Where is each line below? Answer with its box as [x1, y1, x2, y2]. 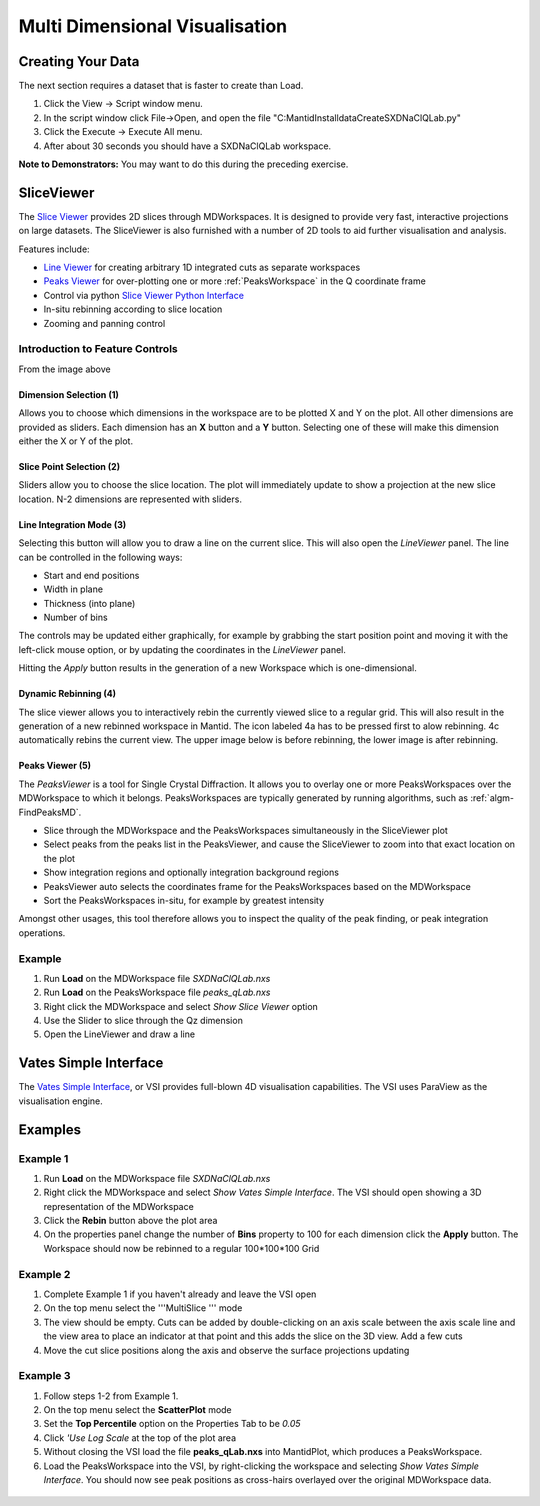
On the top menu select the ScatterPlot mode [43, 1404, 232, 1416]
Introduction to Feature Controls [18, 342, 179, 356]
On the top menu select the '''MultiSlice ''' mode [43, 1302, 243, 1314]
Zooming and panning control [43, 317, 166, 329]
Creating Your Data [18, 53, 140, 70]
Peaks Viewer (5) [18, 760, 92, 772]
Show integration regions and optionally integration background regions [43, 866, 340, 879]
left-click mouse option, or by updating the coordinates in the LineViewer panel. [18, 643, 347, 655]
